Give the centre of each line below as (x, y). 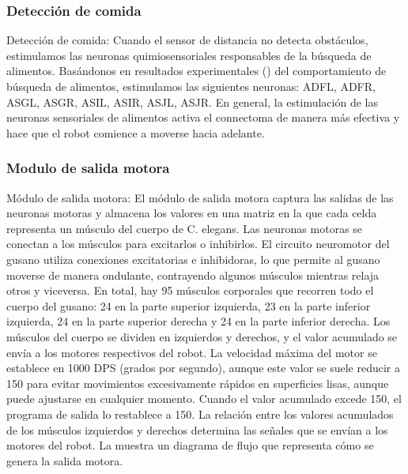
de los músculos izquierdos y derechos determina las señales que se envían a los (197, 429)
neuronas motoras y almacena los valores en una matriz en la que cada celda (192, 213)
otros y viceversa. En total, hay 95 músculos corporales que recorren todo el (190, 290)
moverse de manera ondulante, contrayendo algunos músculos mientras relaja (193, 275)
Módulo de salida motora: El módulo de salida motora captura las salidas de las (200, 197)
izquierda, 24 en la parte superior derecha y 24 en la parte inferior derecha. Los (198, 321)
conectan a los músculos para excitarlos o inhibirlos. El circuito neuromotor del (198, 244)
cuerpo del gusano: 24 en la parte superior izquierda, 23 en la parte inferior (189, 305)
